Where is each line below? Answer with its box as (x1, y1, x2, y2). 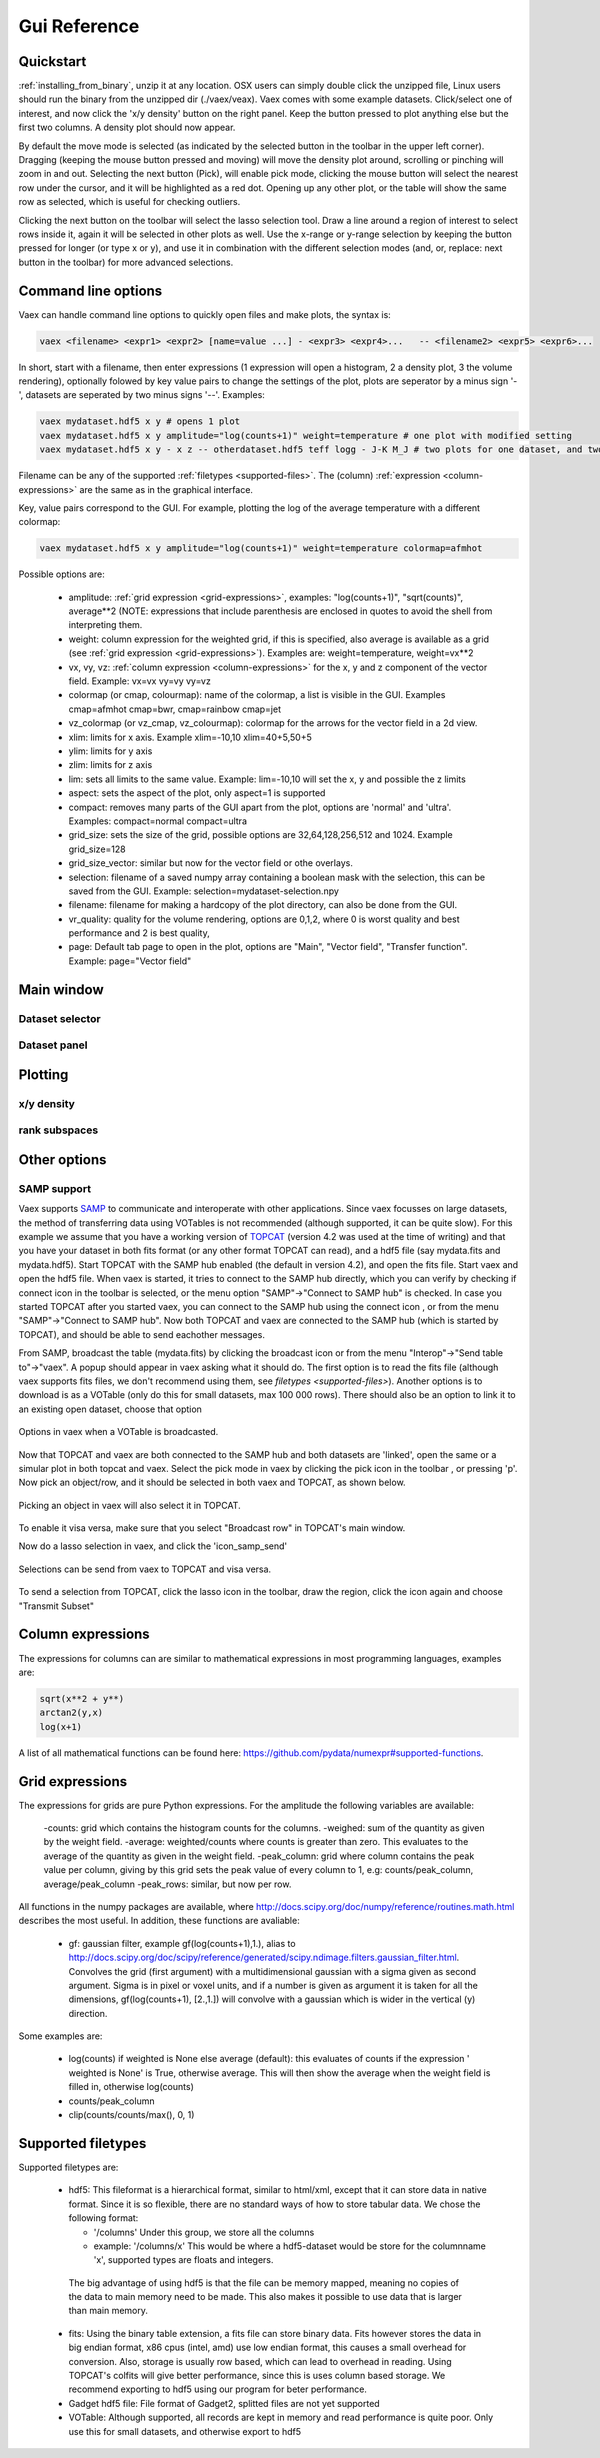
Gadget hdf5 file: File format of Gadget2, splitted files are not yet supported (68, 2397, 380, 2409)
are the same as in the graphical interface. (79, 483, 254, 495)
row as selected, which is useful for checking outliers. (18, 196, 241, 208)
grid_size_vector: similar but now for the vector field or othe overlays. (68, 857, 354, 869)
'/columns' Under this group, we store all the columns (93, 2226, 315, 2238)
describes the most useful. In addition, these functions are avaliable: (18, 1915, 300, 1927)
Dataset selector (18, 1011, 101, 1025)
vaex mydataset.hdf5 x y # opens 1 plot (39, 416, 240, 427)
